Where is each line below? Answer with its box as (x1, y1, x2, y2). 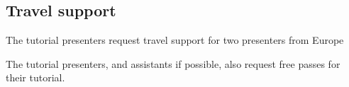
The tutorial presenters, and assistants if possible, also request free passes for (6, 56, 340, 71)
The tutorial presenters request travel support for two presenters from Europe (6, 33, 344, 47)
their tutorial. (6, 70, 65, 85)
